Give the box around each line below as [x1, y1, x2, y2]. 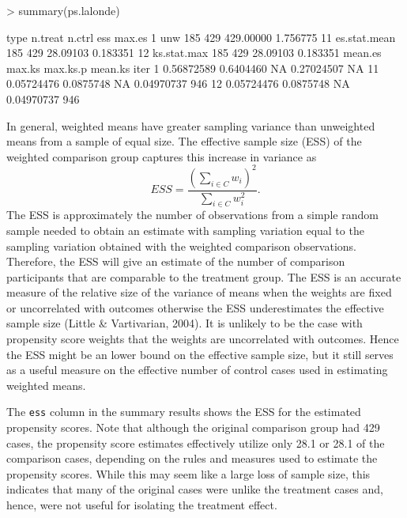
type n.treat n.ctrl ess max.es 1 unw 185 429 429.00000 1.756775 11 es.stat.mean [6, 28, 396, 45]
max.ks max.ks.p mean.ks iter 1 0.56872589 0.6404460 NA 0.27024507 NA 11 [6, 59, 379, 76]
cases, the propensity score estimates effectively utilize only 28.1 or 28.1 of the [6, 434, 385, 451]
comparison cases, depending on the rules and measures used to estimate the [6, 450, 378, 467]
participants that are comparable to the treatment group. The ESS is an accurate [6, 268, 401, 285]
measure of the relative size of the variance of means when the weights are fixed [6, 284, 392, 301]
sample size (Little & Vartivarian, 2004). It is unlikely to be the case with [6, 315, 363, 331]
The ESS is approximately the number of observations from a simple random [6, 206, 379, 223]
